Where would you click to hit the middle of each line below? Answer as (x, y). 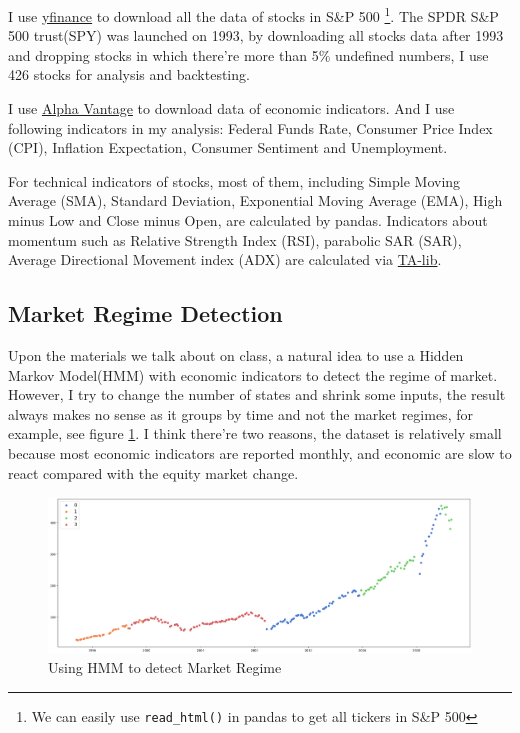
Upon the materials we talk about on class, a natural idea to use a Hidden (236, 354)
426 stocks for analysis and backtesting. (129, 74)
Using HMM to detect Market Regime (165, 667)
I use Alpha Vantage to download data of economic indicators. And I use (231, 108)
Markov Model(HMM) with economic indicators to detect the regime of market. (253, 374)
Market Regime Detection (145, 313)
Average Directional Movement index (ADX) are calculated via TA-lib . (225, 259)
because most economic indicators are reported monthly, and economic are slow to (260, 452)
